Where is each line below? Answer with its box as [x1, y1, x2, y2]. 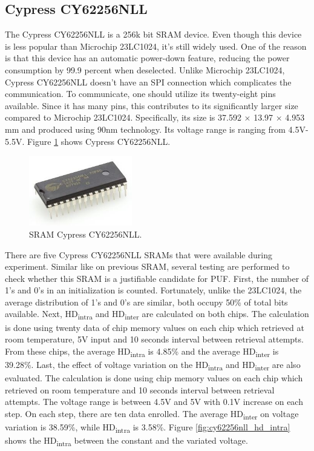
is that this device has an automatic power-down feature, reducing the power [5, 52, 290, 64]
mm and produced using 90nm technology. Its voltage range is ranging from [5, 122, 286, 135]
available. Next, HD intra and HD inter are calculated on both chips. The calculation [5, 307, 309, 322]
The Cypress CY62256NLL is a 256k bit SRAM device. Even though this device [5, 28, 302, 41]
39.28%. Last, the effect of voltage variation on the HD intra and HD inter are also [5, 358, 301, 372]
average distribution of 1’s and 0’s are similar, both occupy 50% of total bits [5, 295, 288, 308]
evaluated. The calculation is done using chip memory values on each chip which [5, 372, 303, 384]
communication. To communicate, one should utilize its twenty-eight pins [5, 87, 276, 100]
